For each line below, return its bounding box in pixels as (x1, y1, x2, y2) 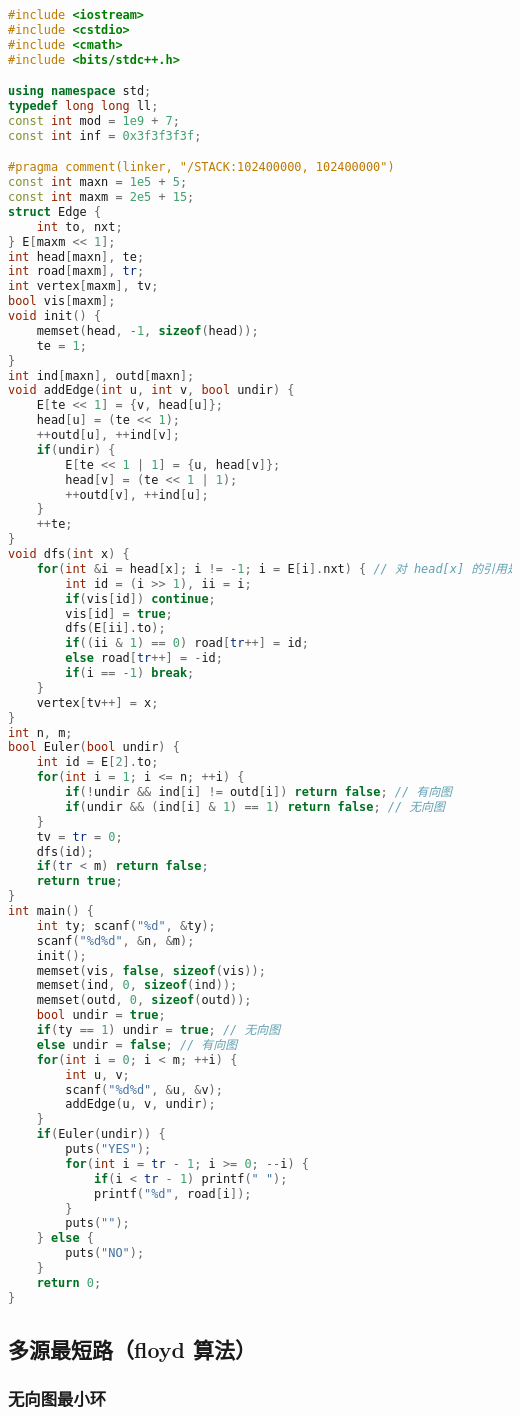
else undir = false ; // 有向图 (36, 1037, 238, 1052)
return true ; (36, 874, 123, 889)
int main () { (8, 904, 94, 919)
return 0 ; (36, 1275, 102, 1290)
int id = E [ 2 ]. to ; (36, 755, 159, 770)
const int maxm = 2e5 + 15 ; (8, 190, 195, 205)
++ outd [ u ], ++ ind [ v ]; (36, 428, 180, 443)
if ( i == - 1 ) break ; (65, 666, 195, 681)
